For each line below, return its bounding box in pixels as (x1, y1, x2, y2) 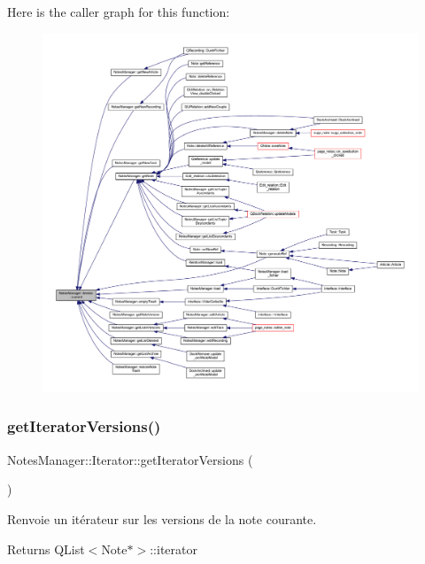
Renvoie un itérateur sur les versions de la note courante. (7, 509, 317, 528)
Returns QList (7, 539, 85, 558)
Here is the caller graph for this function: (7, 3, 230, 20)
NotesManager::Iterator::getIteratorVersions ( (7, 450, 253, 468)
